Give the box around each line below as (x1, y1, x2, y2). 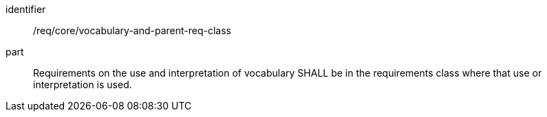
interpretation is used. (33, 79, 132, 90)
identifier (6, 3, 46, 15)
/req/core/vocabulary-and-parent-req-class (33, 25, 232, 36)
